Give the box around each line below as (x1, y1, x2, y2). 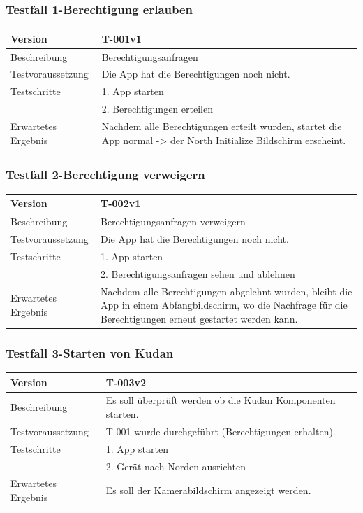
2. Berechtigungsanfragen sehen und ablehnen (100, 266, 295, 281)
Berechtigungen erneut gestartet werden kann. (100, 311, 298, 325)
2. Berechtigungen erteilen (101, 101, 213, 116)
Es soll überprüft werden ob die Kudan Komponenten (105, 393, 336, 407)
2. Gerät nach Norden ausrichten (105, 458, 246, 473)
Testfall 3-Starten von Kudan (6, 344, 174, 361)
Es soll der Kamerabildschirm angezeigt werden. (105, 483, 311, 498)
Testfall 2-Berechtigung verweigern (6, 165, 205, 183)
